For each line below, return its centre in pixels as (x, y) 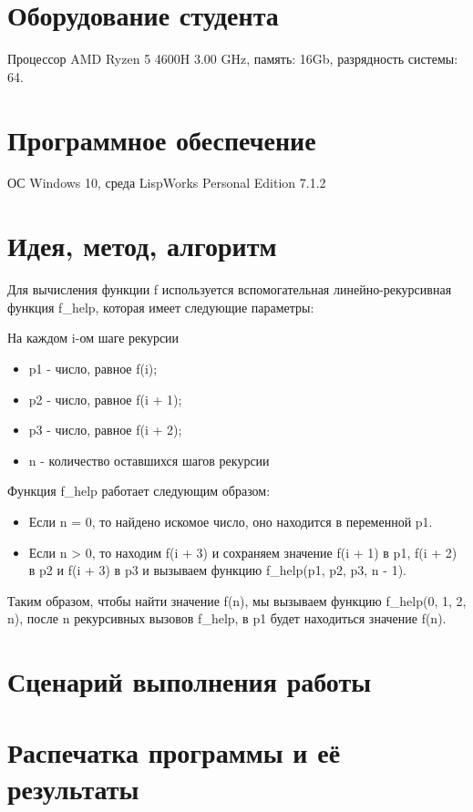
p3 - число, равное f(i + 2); (105, 430)
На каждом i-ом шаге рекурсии (93, 338)
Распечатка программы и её (174, 752)
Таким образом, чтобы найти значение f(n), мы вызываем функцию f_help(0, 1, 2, (237, 600)
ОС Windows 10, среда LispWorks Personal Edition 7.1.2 (167, 183)
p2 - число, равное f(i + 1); (105, 399)
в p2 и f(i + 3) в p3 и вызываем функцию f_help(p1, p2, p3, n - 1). (217, 570)
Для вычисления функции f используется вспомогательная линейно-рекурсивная (230, 289)
